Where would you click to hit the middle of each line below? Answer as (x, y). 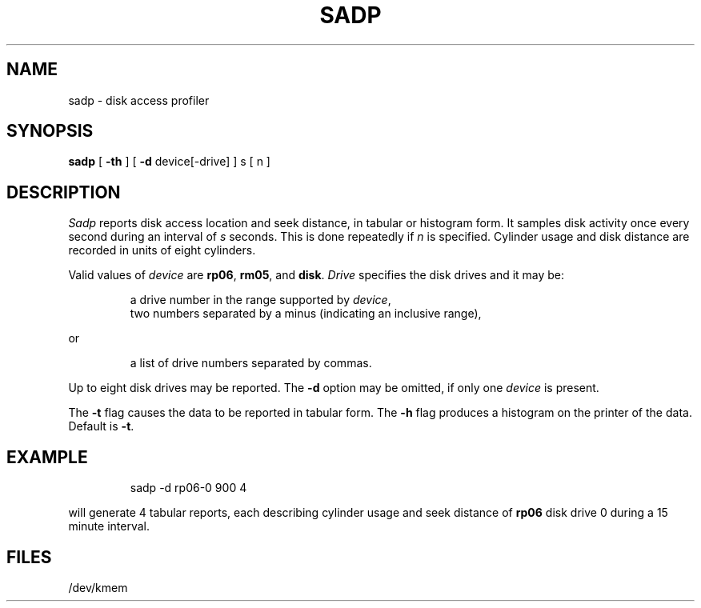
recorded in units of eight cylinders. (162, 250)
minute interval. (109, 526)
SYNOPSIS (50, 131)
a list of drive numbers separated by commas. (251, 363)
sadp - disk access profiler (139, 100)
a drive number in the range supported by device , (260, 300)
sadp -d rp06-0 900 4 (188, 488)
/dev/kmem (98, 587)
